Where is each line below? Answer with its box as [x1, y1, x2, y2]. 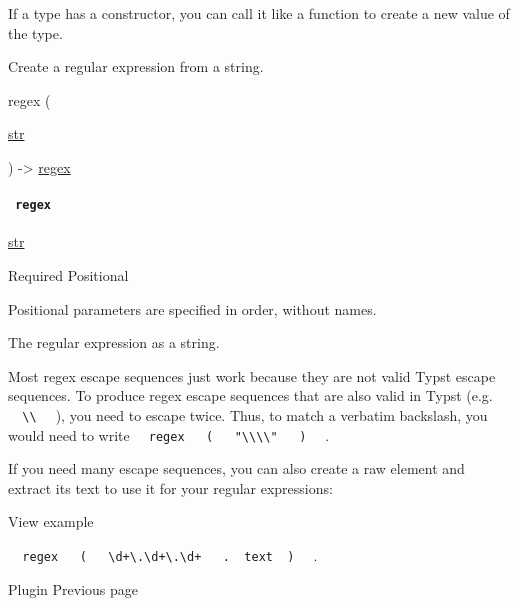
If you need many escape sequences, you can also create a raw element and [8, 458, 465, 479]
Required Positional [8, 265, 129, 286]
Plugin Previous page [8, 578, 139, 599]
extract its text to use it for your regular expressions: [8, 477, 333, 498]
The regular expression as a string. [8, 332, 220, 353]
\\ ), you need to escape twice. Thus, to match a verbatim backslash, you [22, 404, 488, 425]
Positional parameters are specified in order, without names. [8, 298, 377, 319]
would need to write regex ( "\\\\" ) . [8, 424, 330, 445]
